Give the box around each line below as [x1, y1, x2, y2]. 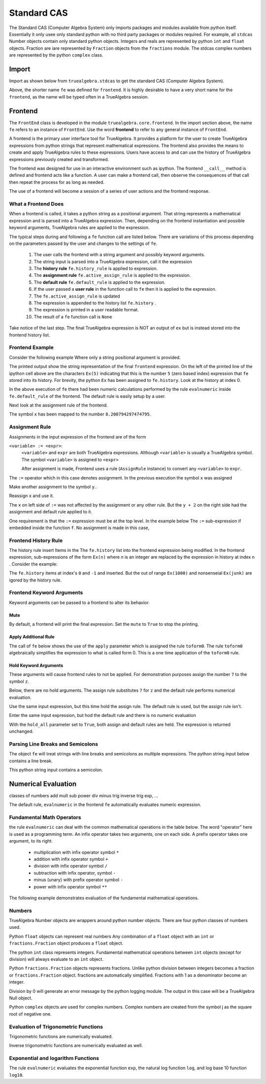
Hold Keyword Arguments [9, 662, 64, 668]
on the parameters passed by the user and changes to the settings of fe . [9, 240, 158, 246]
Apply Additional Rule [9, 634, 55, 640]
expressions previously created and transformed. [9, 156, 109, 162]
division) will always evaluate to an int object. [9, 956, 103, 962]
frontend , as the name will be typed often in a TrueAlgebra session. [9, 94, 149, 100]
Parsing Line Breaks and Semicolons [9, 741, 99, 747]
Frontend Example [9, 344, 54, 351]
